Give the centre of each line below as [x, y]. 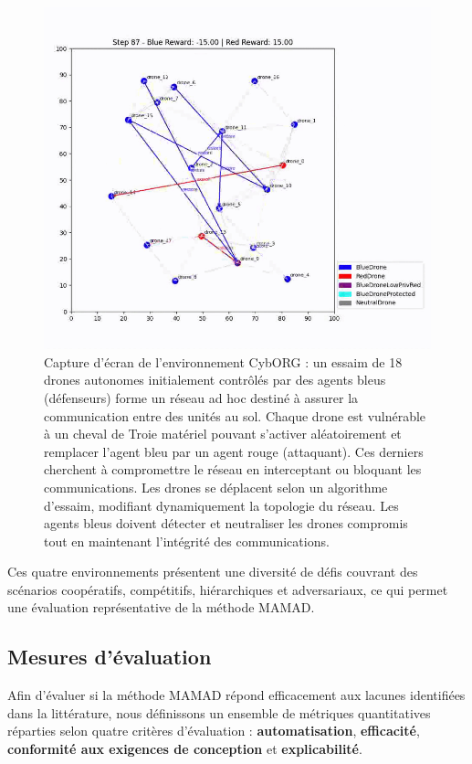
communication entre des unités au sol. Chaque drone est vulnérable [235, 415]
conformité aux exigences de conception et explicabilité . [185, 749]
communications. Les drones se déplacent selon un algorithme [216, 487]
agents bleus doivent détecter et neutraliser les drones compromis [226, 523]
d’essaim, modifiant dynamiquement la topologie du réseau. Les [221, 505]
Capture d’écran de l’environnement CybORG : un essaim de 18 [223, 361]
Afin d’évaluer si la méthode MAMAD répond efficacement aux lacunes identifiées [236, 695]
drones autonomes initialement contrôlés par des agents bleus [215, 380]
